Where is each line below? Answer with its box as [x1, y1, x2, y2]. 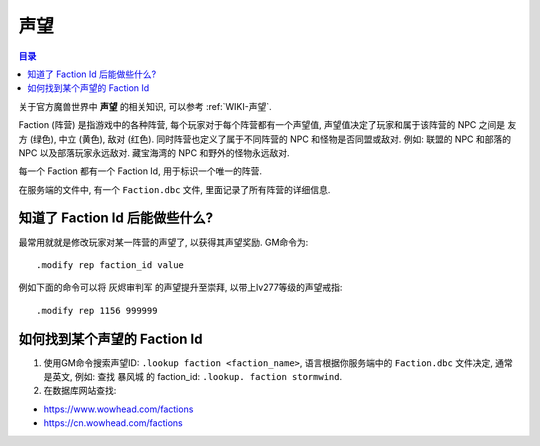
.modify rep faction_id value [36, 259, 185, 270]
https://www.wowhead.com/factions [43, 403, 194, 415]
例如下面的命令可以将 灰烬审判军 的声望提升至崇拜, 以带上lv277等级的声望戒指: [18, 281, 343, 294]
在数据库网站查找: [43, 385, 117, 397]
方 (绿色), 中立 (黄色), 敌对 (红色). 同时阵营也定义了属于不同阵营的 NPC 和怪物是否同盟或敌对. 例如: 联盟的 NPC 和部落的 [18, 133, 512, 145]
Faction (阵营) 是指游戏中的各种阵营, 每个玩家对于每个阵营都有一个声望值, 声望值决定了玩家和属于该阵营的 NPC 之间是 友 [18, 119, 517, 131]
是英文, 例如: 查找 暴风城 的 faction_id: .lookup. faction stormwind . [43, 371, 343, 383]
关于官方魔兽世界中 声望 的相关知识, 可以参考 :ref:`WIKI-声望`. [18, 100, 272, 112]
